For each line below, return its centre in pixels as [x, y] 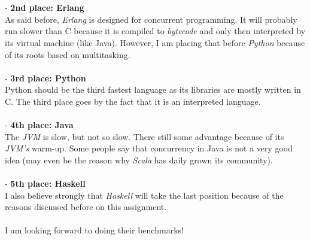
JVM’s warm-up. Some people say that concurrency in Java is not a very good [149, 148]
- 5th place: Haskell [45, 183]
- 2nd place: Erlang [45, 7]
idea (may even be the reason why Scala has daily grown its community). [139, 160]
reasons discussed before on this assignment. [86, 207]
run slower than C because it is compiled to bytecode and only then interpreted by [155, 31]
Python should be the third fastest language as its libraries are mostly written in [153, 89]
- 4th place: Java [39, 125]
